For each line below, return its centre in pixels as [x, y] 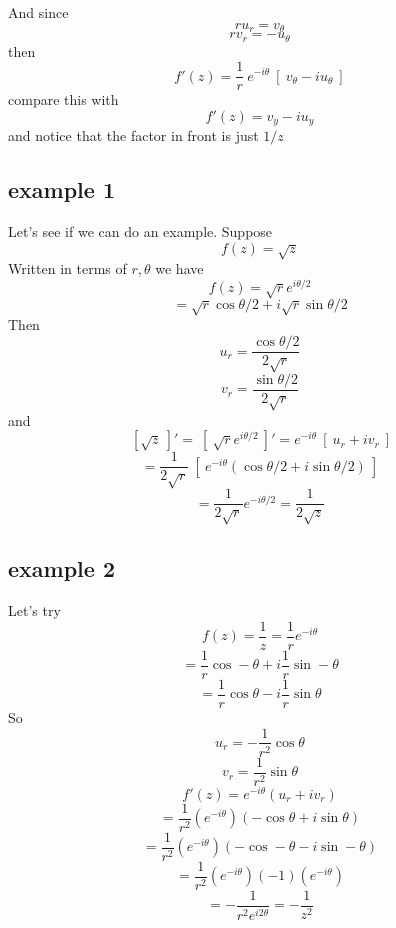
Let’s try [34, 610]
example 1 [61, 189]
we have [179, 267]
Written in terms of [67, 267]
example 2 [61, 568]
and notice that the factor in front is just [133, 135]
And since [38, 12]
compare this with [63, 99]
